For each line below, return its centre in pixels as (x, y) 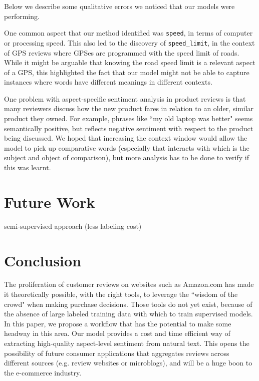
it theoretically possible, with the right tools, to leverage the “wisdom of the (121, 294)
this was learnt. (28, 167)
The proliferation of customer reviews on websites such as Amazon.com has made (129, 284)
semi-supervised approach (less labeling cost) (73, 226)
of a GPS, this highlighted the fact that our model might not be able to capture (127, 72)
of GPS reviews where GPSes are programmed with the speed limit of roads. (122, 52)
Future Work (50, 202)
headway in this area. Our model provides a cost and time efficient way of (117, 333)
